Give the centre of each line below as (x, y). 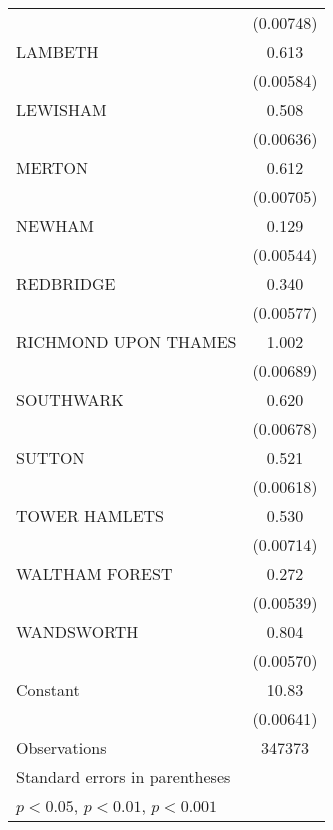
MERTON (52, 167)
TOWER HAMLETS (90, 515)
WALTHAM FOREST (94, 573)
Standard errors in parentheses (123, 776)
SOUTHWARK (70, 399)
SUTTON (50, 457)
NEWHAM (55, 225)
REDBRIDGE (66, 283)
